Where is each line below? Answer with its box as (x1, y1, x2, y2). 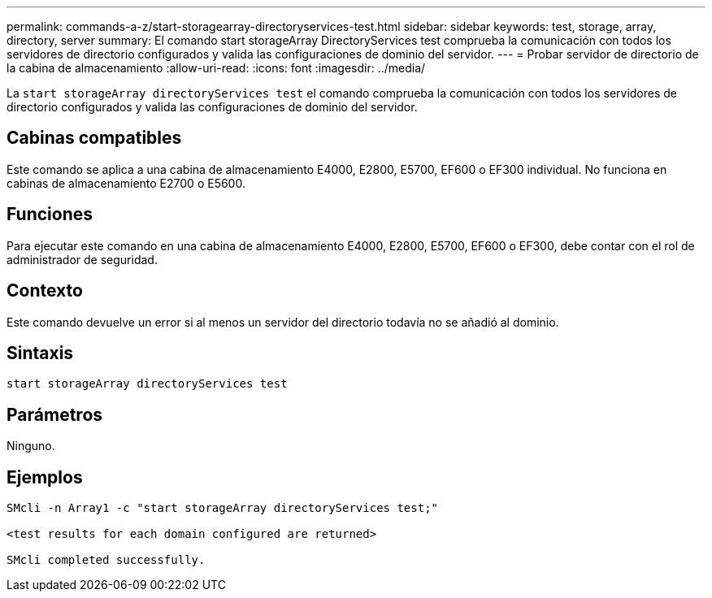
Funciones (7, 204, 93, 225)
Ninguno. (7, 439, 55, 453)
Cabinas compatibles (7, 128, 182, 149)
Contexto (7, 280, 83, 301)
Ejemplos (7, 466, 83, 487)
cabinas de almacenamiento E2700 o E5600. (7, 175, 245, 190)
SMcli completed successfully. (7, 553, 206, 567)
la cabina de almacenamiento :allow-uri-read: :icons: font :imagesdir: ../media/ (7, 61, 426, 75)
